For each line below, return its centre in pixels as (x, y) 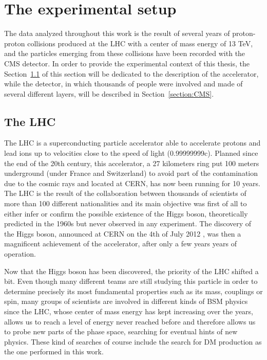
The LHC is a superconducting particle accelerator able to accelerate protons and (132, 143)
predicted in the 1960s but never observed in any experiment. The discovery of (128, 223)
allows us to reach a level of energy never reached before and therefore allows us (130, 321)
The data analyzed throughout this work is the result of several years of (117, 33)
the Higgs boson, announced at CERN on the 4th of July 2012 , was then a (123, 233)
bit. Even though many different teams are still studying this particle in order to (131, 281)
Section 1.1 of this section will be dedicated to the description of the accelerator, (131, 73)
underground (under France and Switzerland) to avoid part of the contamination (131, 173)
